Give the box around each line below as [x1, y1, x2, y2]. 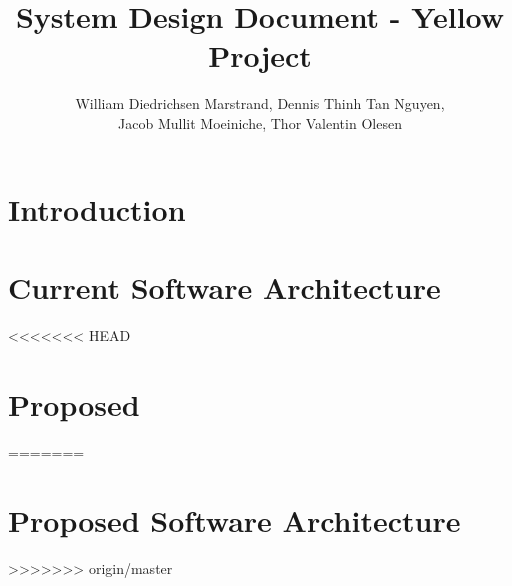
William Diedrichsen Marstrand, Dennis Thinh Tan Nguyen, [75, 93, 445, 114]
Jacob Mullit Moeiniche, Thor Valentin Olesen [118, 112, 402, 133]
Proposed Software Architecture [8, 500, 461, 541]
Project [208, 35, 312, 76]
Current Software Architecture [8, 266, 441, 307]
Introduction [8, 188, 186, 229]
